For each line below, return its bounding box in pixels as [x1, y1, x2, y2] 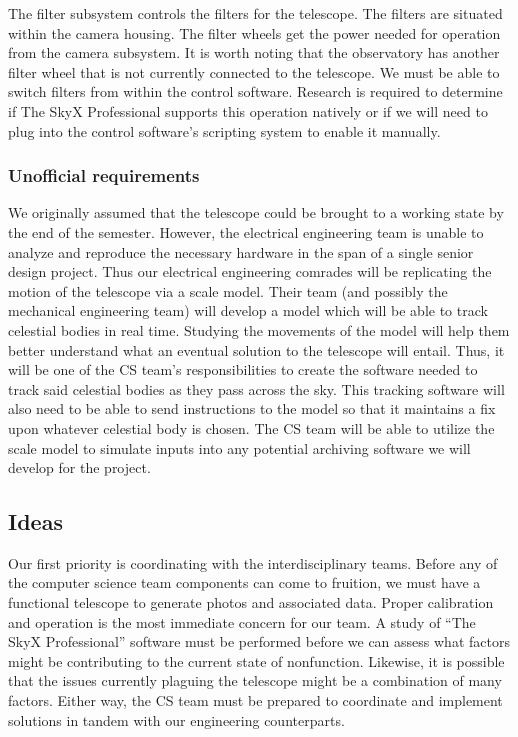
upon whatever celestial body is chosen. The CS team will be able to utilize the [8, 417, 495, 438]
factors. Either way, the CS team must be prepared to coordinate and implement [8, 690, 503, 711]
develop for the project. [8, 457, 151, 478]
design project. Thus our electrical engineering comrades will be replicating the [8, 261, 492, 282]
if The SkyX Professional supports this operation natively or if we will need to [8, 100, 488, 121]
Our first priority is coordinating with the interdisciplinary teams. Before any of [8, 552, 498, 573]
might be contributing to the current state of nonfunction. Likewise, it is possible [8, 650, 505, 671]
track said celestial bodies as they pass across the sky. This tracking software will [8, 378, 505, 399]
